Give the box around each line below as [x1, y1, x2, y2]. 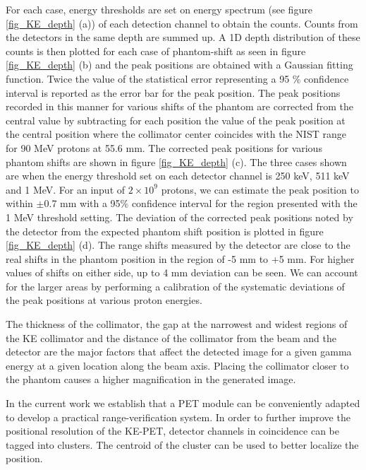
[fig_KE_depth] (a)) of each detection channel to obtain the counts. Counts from [6, 16, 358, 30]
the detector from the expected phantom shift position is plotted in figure [6, 223, 324, 238]
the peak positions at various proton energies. [6, 293, 202, 307]
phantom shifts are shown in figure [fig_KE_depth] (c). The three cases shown [6, 154, 347, 169]
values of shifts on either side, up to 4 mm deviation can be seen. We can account [6, 265, 358, 280]
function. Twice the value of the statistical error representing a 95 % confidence [6, 71, 349, 86]
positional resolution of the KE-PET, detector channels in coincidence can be [6, 423, 340, 438]
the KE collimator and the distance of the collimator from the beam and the [6, 330, 336, 345]
